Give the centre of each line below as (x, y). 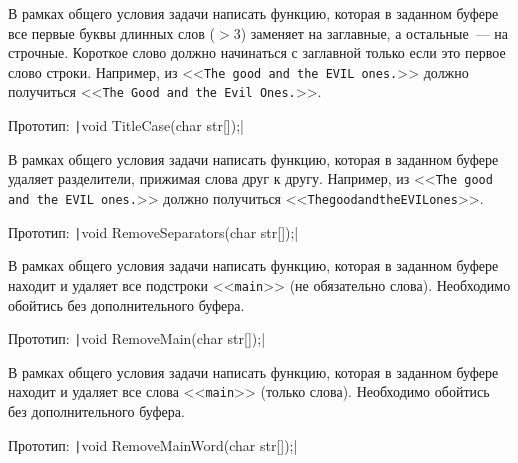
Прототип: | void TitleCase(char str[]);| (126, 125)
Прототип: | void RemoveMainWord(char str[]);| (153, 444)
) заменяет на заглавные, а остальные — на (374, 32)
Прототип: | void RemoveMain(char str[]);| (137, 338)
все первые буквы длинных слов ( (112, 32)
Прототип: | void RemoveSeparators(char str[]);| (153, 231)
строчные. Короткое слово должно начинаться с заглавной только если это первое (257, 52)
